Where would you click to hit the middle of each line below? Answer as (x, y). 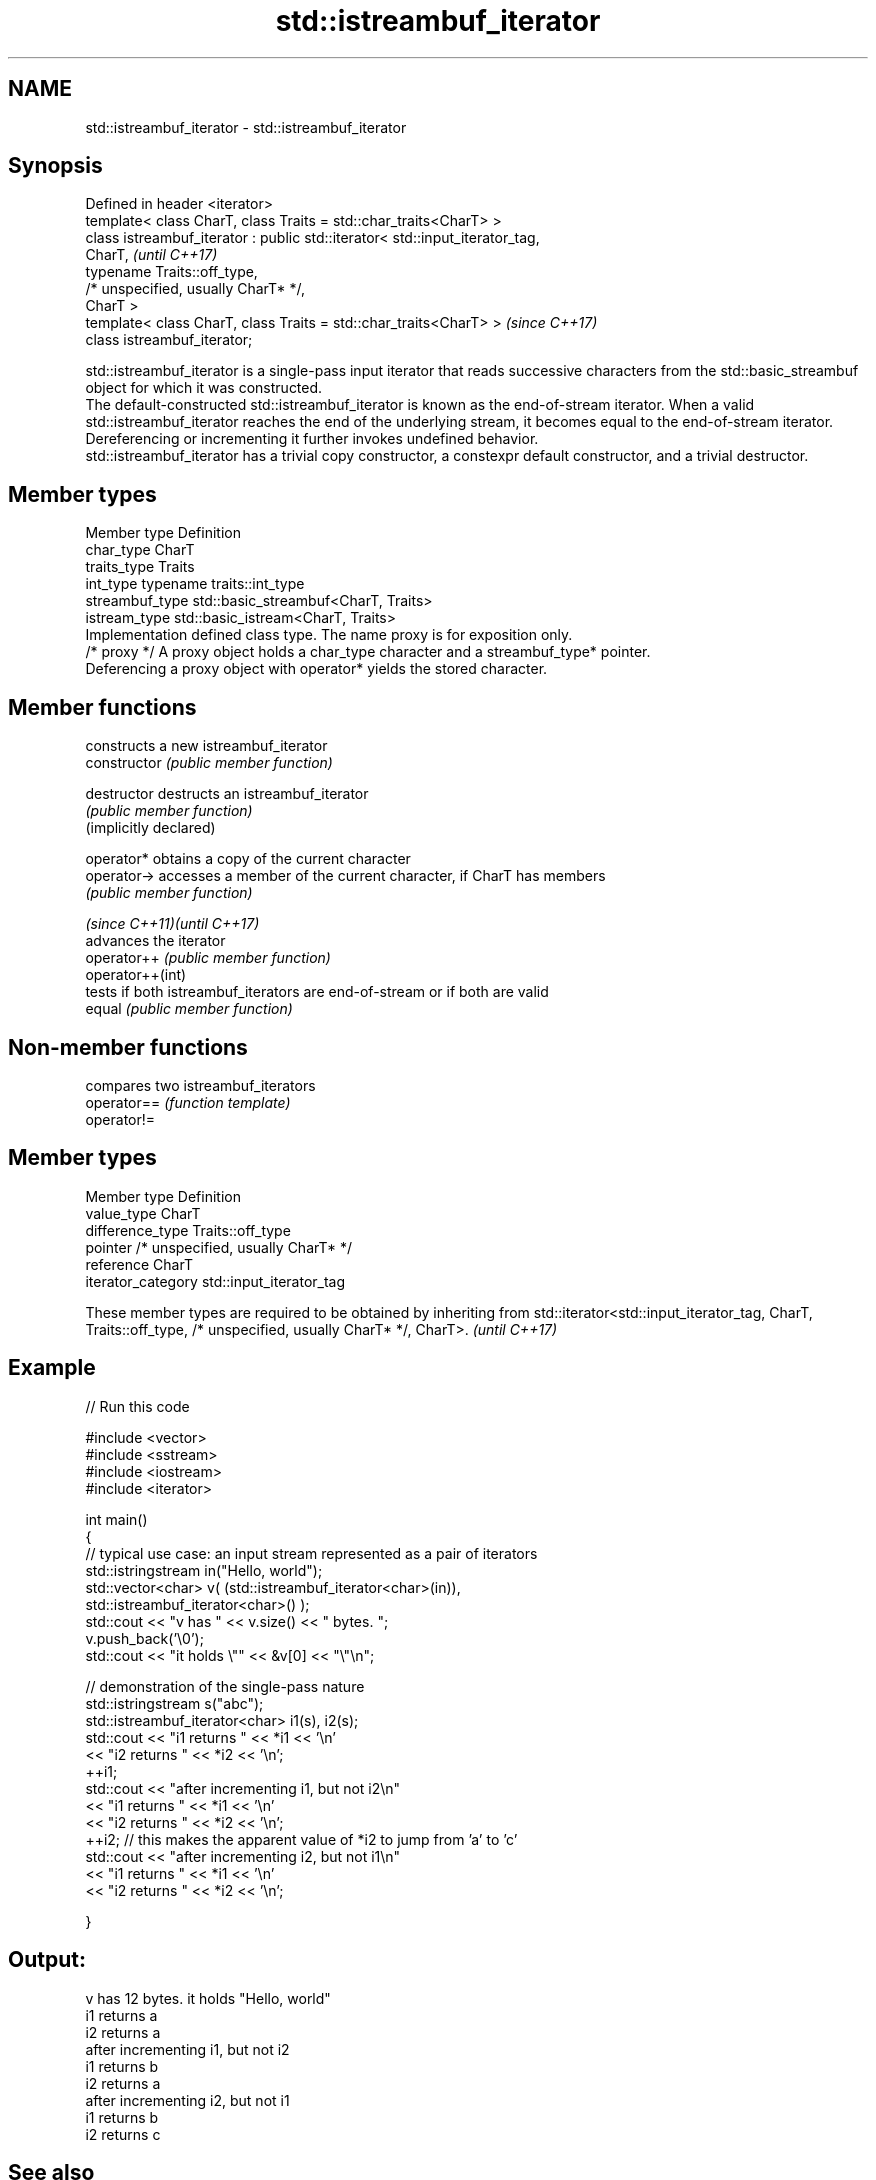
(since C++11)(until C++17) (172, 924)
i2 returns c (123, 2134)
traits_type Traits (140, 567)
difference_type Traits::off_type (188, 1230)
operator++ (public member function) (208, 958)
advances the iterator (155, 941)
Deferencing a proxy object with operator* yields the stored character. (316, 669)
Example (52, 1368)
